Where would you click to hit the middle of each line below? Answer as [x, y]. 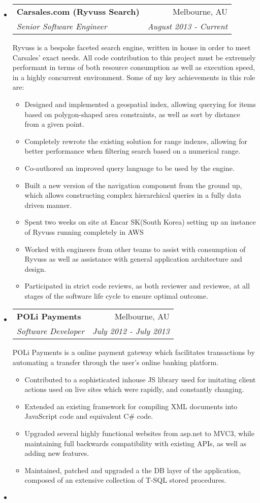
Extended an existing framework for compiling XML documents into [131, 406]
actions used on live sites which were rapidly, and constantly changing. [134, 389]
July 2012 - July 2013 [131, 331]
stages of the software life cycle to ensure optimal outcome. [116, 295]
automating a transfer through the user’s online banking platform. [116, 362]
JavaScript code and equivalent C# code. [89, 416]
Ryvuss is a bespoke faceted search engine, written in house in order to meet [132, 47]
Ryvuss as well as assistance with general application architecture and [133, 259]
